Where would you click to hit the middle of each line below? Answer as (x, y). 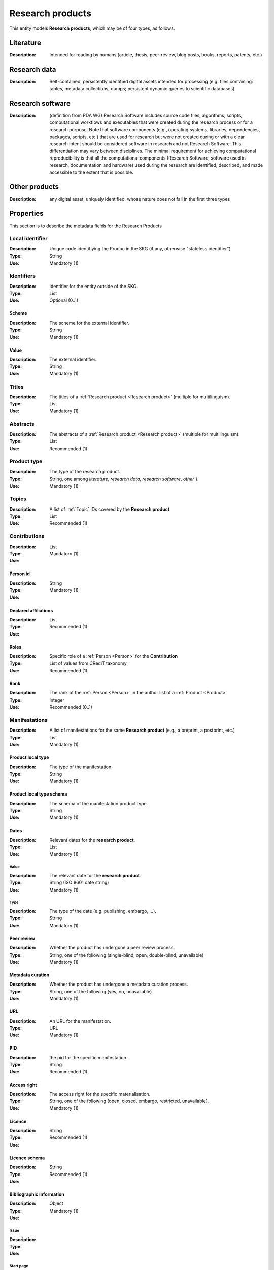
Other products (34, 187)
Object (56, 1203)
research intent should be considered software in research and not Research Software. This (145, 144)
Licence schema (27, 1158)
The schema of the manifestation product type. (99, 803)
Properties (26, 213)
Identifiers (22, 276)
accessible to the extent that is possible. (92, 172)
